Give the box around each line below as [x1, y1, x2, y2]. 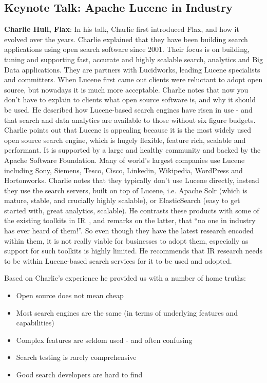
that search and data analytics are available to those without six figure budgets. [4, 114, 256, 125]
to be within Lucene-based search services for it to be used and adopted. [4, 255, 232, 266]
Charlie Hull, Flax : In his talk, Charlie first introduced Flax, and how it [4, 24, 239, 34]
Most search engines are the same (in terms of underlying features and [16, 307, 238, 318]
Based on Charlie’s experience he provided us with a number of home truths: [4, 272, 246, 283]
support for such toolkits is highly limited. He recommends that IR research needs [4, 245, 262, 256]
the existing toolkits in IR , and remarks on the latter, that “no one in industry [4, 215, 256, 226]
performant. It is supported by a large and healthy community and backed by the [4, 144, 261, 155]
